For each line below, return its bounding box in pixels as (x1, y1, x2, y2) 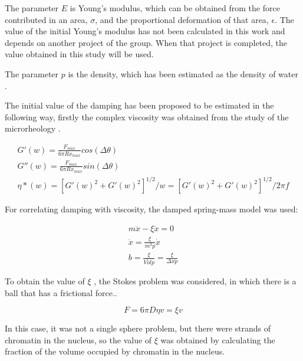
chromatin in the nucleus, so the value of (5, 333, 152, 346)
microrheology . (5, 122, 61, 134)
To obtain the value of (5, 274, 85, 287)
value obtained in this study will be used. (5, 48, 154, 60)
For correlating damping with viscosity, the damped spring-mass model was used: (5, 203, 298, 215)
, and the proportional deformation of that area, (95, 13, 269, 25)
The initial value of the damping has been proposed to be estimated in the (5, 99, 274, 111)
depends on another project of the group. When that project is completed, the (5, 36, 288, 48)
